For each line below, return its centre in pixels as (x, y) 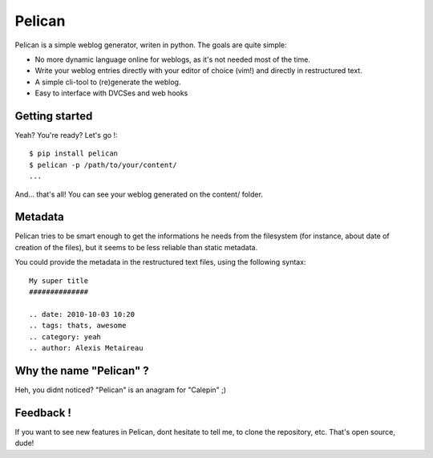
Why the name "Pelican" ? (82, 370)
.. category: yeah (65, 336)
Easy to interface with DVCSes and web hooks (111, 93)
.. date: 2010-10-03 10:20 (82, 314)
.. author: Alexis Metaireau (86, 348)
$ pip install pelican (74, 154)
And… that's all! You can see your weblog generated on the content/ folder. (139, 194)
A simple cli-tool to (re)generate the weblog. (108, 82)
